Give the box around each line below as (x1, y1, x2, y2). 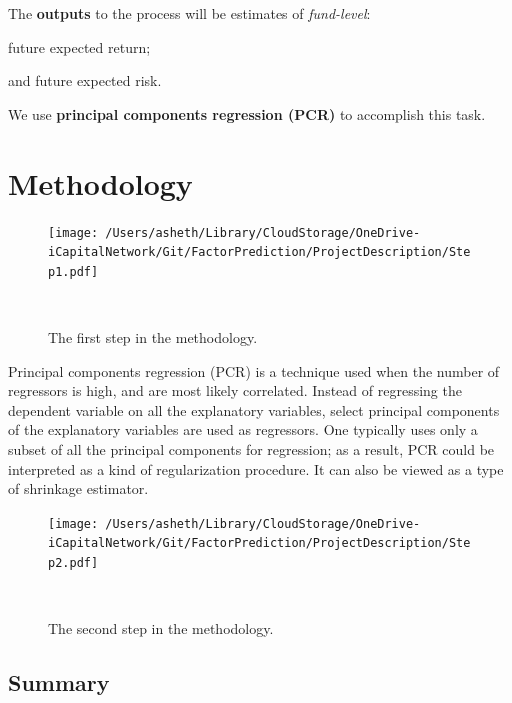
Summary (8, 667, 110, 698)
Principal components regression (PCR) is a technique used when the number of (8, 360, 500, 381)
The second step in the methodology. (48, 618, 274, 639)
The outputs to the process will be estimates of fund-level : (8, 3, 371, 23)
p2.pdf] (48, 556, 99, 571)
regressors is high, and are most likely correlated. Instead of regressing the (8, 380, 462, 401)
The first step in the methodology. (48, 327, 258, 348)
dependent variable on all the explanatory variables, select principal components (8, 399, 500, 420)
